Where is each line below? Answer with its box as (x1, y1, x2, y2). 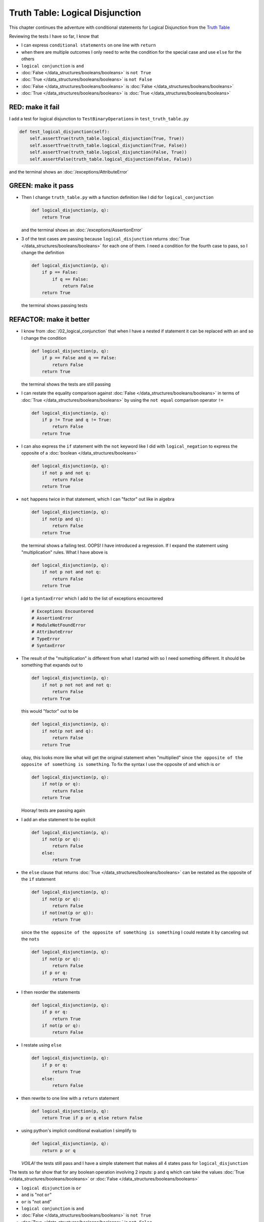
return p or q (42, 1148, 76, 1153)
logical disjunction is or (21, 1185, 82, 1191)
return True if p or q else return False (42, 1115, 143, 1121)
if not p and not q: (42, 470, 91, 476)
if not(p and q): (42, 516, 84, 522)
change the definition (21, 249, 65, 255)
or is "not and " (21, 1199, 52, 1204)
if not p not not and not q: (42, 682, 112, 688)
